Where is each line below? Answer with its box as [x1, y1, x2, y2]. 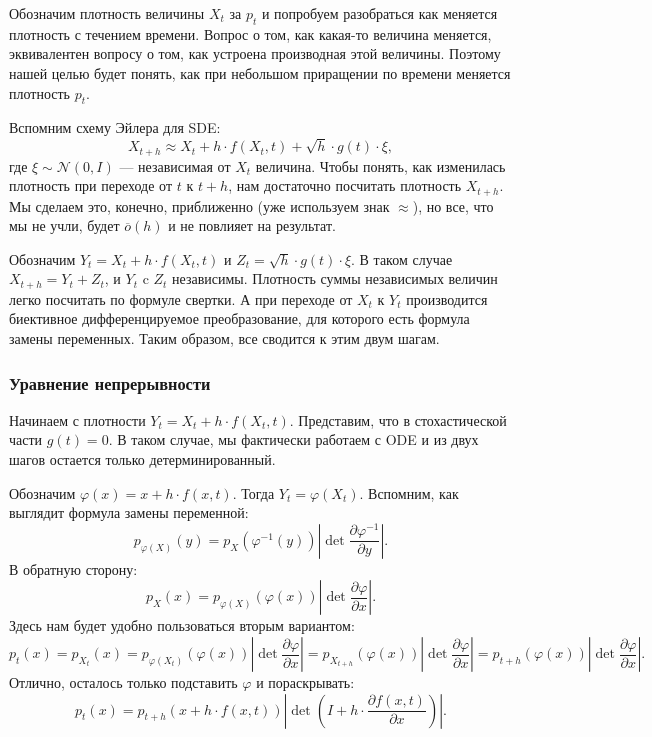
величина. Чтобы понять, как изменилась [255, 155, 506, 176]
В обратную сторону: [9, 558, 138, 579]
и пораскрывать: [256, 672, 355, 693]
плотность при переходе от [9, 175, 173, 196]
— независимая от [119, 155, 231, 176]
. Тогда [232, 482, 275, 503]
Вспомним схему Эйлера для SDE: [9, 117, 221, 138]
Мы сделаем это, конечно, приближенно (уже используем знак [9, 195, 390, 216]
